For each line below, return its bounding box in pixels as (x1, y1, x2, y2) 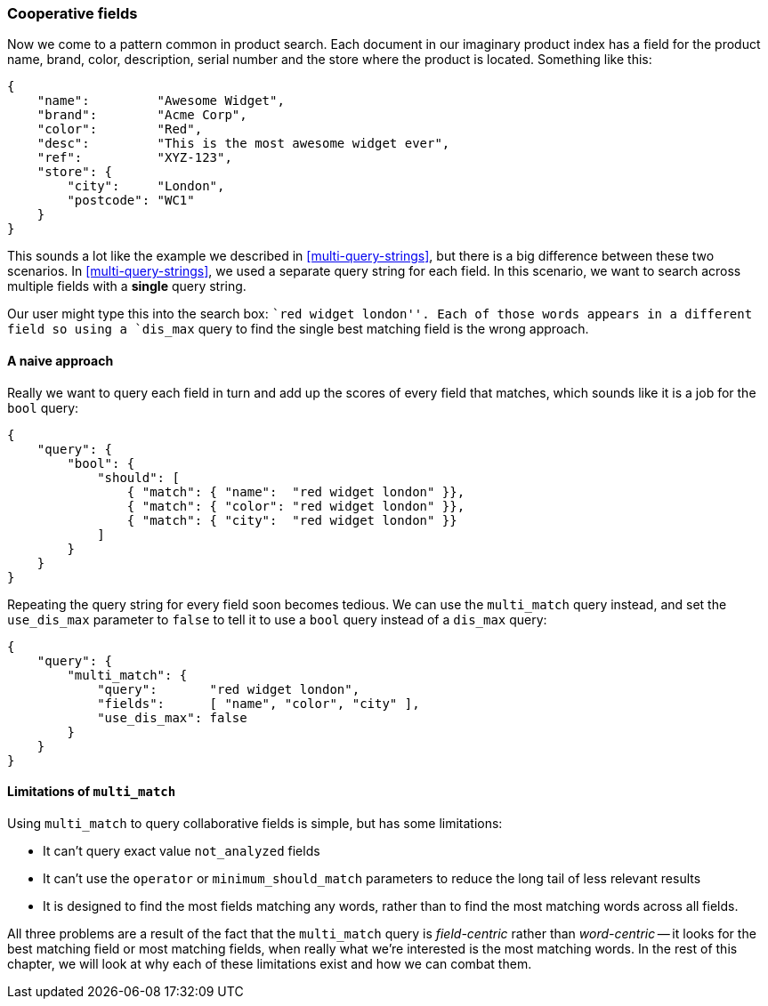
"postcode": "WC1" (67, 193, 195, 208)
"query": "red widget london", (97, 681, 360, 696)
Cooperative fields (7, 4, 138, 22)
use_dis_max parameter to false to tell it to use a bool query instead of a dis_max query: (7, 611, 547, 627)
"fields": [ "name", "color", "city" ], (97, 696, 420, 711)
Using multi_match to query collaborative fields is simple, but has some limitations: (7, 815, 503, 831)
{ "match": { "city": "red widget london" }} (126, 512, 457, 527)
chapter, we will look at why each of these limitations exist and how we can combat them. (7, 955, 532, 971)
